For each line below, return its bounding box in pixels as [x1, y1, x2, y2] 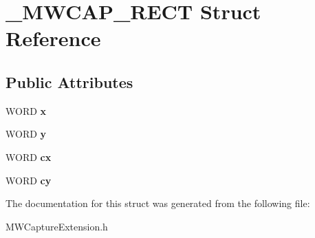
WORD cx [6, 149, 52, 164]
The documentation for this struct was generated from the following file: [6, 196, 310, 210]
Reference [6, 24, 101, 52]
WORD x [6, 103, 47, 118]
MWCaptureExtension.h [6, 219, 108, 233]
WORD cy [6, 173, 52, 187]
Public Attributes [6, 71, 133, 92]
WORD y [6, 127, 47, 141]
